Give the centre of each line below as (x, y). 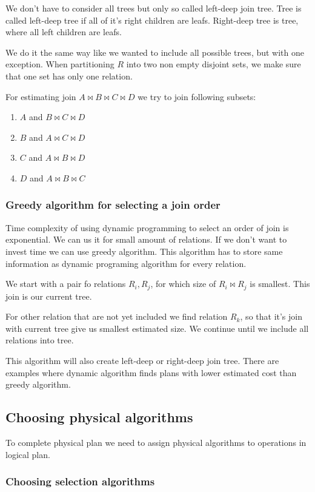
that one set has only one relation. (69, 76)
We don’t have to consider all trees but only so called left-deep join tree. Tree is (154, 8)
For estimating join (41, 96)
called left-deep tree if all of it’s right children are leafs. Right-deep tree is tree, (152, 20)
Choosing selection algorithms (80, 481)
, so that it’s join (271, 316)
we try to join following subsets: (197, 96)
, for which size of (183, 284)
